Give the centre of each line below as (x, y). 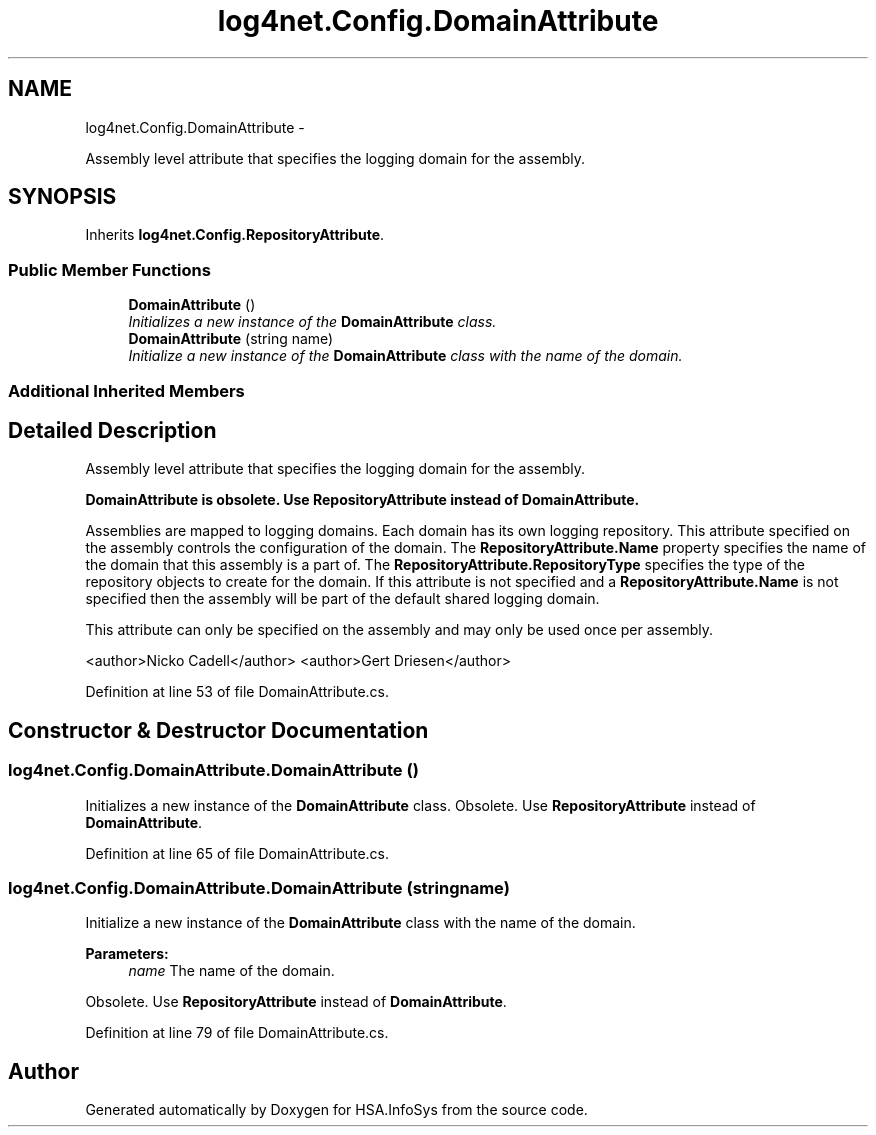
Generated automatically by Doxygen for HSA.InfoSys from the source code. (336, 1110)
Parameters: (127, 954)
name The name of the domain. (231, 971)
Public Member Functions (109, 269)
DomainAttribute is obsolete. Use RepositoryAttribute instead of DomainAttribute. (362, 500)
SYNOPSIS (62, 197)
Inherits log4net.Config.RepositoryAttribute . (235, 235)
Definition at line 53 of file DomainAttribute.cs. (237, 692)
